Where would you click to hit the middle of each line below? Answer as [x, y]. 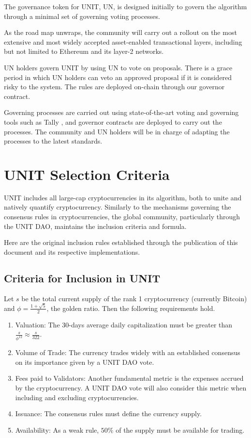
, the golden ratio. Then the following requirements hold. [131, 308]
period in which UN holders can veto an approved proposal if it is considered [118, 77]
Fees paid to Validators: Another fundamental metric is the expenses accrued [129, 378]
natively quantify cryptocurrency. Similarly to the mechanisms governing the [118, 207]
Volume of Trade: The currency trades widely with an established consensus [128, 352]
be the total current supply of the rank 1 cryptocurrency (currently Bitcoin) [134, 298]
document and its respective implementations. [72, 251]
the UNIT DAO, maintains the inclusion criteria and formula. [95, 226]
